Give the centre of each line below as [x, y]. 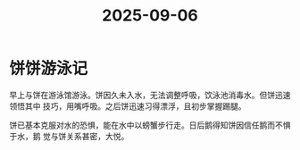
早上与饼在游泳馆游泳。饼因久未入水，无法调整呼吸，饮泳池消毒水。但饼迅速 [150, 95]
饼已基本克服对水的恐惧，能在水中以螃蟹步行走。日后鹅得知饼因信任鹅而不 [146, 125]
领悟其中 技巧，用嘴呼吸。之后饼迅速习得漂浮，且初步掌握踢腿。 [128, 106]
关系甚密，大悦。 [97, 136]
